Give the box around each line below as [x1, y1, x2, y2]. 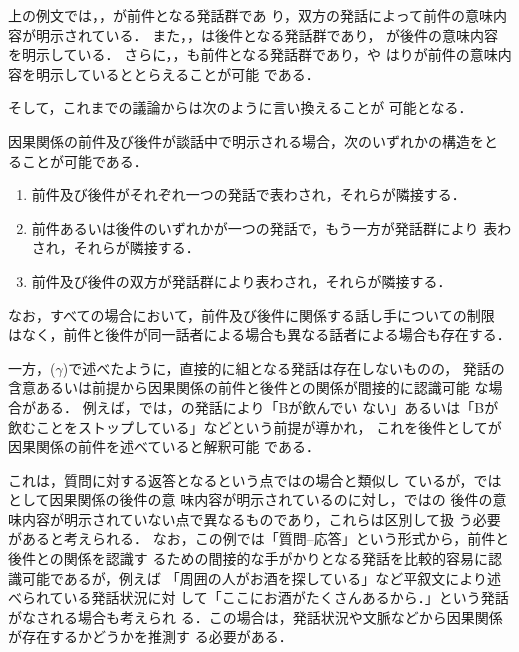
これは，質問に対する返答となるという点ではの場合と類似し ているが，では [8, 469, 502, 490]
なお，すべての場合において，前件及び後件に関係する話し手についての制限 [8, 304, 495, 325]
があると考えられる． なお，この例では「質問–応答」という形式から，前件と [8, 528, 510, 549]
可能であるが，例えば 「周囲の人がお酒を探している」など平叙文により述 [21, 567, 501, 588]
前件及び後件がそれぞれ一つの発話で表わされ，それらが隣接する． [31, 184, 466, 205]
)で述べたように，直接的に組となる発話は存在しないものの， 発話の [62, 357, 505, 378]
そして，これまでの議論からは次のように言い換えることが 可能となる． [8, 97, 473, 118]
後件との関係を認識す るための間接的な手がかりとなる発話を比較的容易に [8, 548, 489, 569]
